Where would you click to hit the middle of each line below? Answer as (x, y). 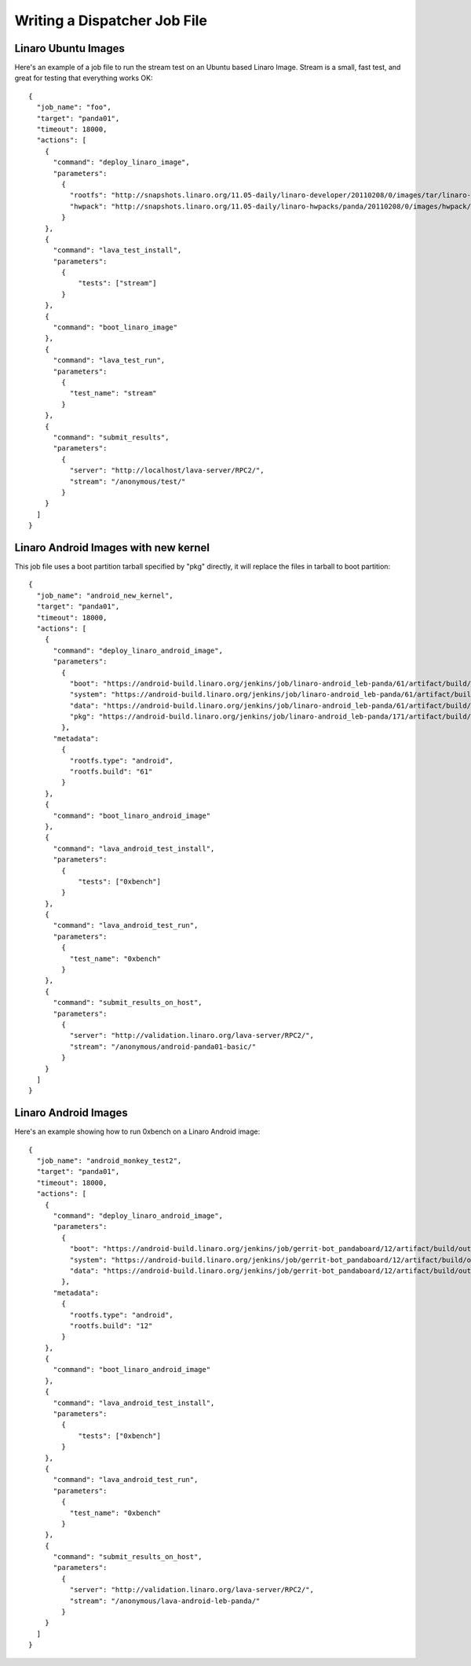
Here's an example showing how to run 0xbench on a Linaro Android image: (137, 1131)
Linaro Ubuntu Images (70, 48)
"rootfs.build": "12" (111, 1326)
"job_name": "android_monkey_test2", (109, 1161)
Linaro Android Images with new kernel (112, 548)
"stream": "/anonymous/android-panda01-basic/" (163, 1046)
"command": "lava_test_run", (109, 360)
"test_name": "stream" (113, 394)
